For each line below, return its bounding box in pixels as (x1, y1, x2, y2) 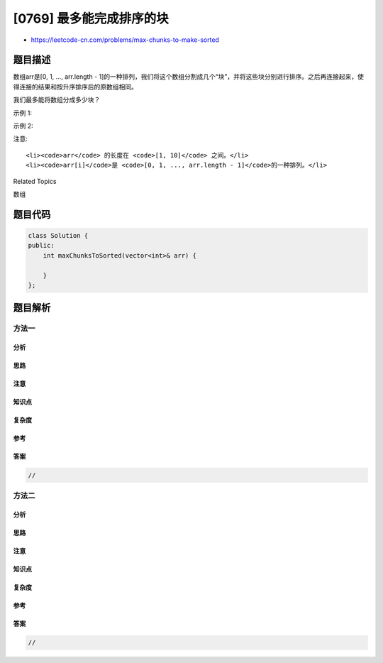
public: (28, 241, 55, 250)
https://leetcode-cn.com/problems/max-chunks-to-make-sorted (30, 35, 220, 44)
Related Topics (13, 177, 57, 185)
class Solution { (28, 231, 89, 239)
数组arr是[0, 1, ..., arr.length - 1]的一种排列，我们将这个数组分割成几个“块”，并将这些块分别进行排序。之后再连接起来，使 (13, 72, 365, 81)
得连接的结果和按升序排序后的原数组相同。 (13, 82, 138, 91)
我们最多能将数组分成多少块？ (13, 96, 101, 104)
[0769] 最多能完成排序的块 (13, 11, 170, 26)
